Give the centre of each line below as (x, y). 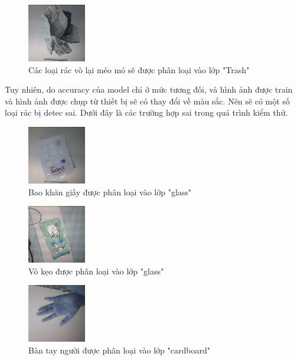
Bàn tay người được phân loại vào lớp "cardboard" (119, 350)
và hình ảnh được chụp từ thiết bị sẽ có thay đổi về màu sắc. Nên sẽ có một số (147, 101)
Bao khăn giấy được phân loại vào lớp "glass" (110, 192)
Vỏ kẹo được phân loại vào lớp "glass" (96, 271)
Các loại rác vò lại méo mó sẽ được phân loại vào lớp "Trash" (139, 69)
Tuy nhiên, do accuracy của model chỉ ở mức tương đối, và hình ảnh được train (149, 89)
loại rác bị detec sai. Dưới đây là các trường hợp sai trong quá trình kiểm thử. (146, 112)
